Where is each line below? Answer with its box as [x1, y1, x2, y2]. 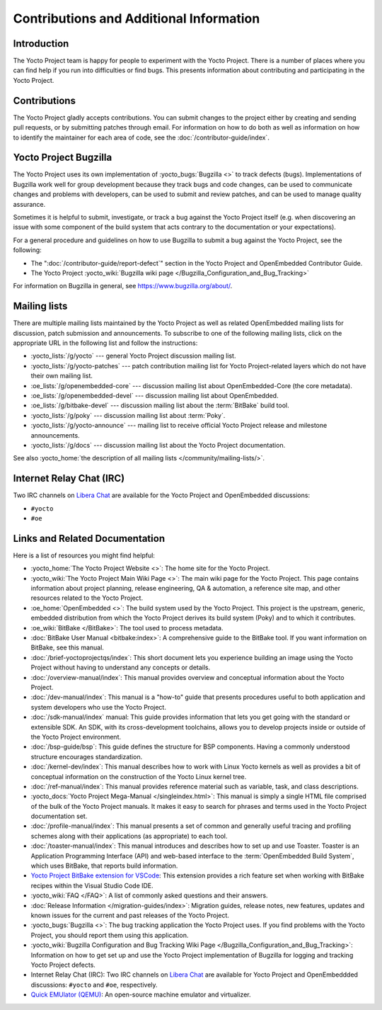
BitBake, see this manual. [30, 643, 104, 652]
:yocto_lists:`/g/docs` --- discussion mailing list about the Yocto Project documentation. [30, 441, 286, 449]
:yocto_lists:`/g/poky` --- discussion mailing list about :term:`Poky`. [30, 411, 226, 419]
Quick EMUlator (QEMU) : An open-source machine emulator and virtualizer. [30, 990, 251, 999]
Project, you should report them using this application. [30, 931, 189, 939]
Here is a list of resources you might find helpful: [13, 551, 156, 560]
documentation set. [30, 812, 88, 821]
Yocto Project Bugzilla [13, 152, 112, 164]
